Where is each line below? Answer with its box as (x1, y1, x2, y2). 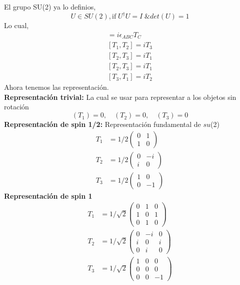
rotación (4, 101, 29, 112)
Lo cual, (4, 20, 29, 31)
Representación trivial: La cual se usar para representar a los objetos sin (4, 91, 236, 102)
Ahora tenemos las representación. (4, 82, 109, 92)
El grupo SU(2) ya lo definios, (4, 2, 96, 12)
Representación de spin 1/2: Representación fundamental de (4, 119, 201, 129)
